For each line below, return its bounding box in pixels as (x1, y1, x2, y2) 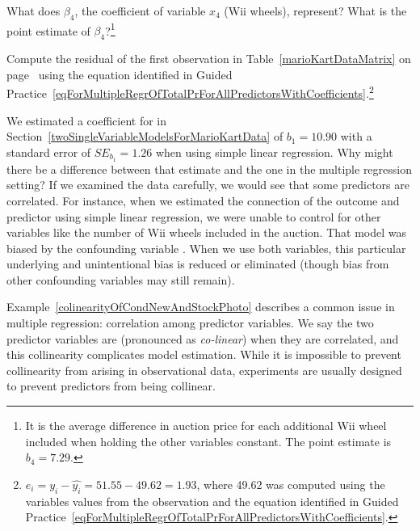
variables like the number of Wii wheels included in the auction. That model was (6, 224, 406, 241)
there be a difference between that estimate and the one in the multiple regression (6, 160, 412, 177)
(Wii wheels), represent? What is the (224, 2, 407, 19)
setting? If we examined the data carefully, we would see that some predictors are (6, 176, 409, 193)
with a (340, 128, 372, 145)
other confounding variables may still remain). (6, 271, 235, 288)
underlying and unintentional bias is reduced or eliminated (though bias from (6, 255, 389, 272)
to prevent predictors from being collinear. (6, 377, 216, 394)
